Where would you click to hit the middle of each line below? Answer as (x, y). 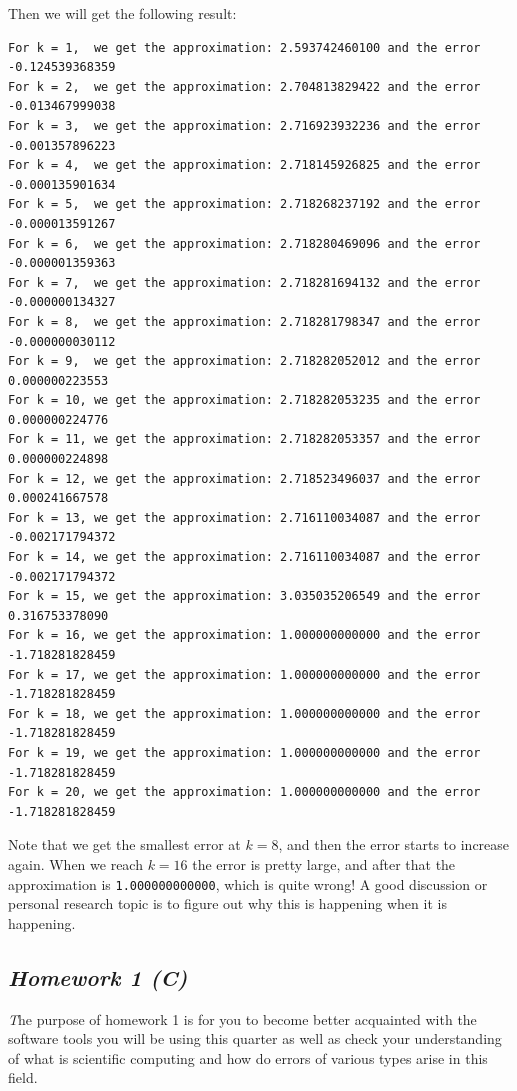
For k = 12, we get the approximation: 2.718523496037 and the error (244, 478)
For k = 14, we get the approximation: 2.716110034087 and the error (244, 557)
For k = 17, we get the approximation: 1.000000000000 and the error (244, 674)
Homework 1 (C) (98, 976)
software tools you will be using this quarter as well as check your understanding (255, 1038)
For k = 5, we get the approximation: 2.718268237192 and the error (244, 204)
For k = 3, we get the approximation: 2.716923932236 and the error (244, 125)
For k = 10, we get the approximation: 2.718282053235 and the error (244, 400)
